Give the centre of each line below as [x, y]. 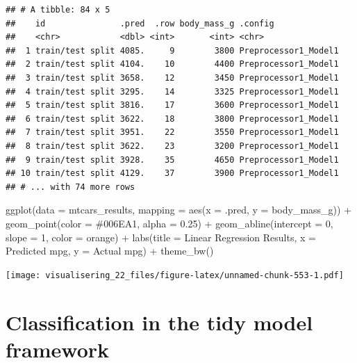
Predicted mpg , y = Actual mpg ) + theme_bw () [110, 251]
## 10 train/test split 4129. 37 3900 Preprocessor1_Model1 [172, 174]
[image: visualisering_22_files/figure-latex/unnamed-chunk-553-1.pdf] [175, 275]
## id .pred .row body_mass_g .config [140, 23]
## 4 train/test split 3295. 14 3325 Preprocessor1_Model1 [172, 91]
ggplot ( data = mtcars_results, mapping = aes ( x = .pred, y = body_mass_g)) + [179, 210]
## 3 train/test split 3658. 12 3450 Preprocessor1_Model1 [172, 78]
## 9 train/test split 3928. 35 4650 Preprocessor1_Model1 [172, 160]
